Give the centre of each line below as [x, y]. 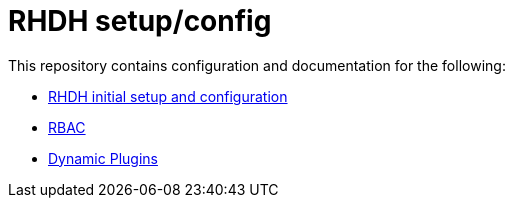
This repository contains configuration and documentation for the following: [257, 65]
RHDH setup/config [140, 21]
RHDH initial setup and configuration [168, 96]
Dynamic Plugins [103, 158]
